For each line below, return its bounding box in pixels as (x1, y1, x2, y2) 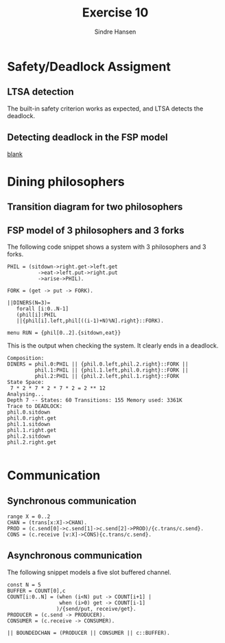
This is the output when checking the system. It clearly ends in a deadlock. (7, 341, 219, 350)
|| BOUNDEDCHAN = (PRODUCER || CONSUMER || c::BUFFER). (7, 629, 170, 636)
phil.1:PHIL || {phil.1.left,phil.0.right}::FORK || (34, 366, 189, 374)
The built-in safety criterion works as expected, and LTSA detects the (7, 104, 204, 113)
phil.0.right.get (7, 414, 57, 422)
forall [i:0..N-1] (16, 305, 69, 312)
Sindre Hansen (94, 27, 137, 36)
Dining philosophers (7, 174, 125, 190)
